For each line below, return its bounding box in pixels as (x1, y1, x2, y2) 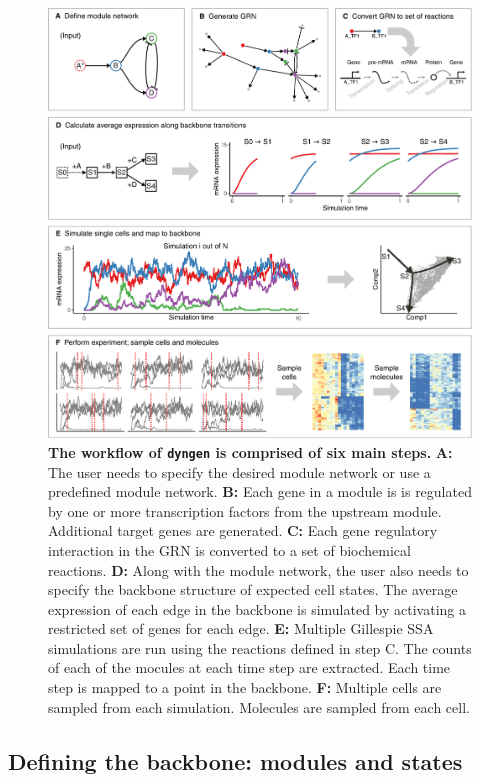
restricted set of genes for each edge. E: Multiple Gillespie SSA (48, 618, 434, 639)
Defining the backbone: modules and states (8, 745, 463, 776)
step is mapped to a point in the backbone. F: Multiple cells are (48, 677, 442, 698)
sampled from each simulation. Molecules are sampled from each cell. (48, 696, 470, 717)
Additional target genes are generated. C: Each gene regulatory (48, 520, 438, 541)
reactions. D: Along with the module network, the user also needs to (48, 559, 469, 580)
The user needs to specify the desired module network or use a (48, 461, 431, 482)
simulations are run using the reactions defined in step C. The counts (48, 637, 472, 658)
